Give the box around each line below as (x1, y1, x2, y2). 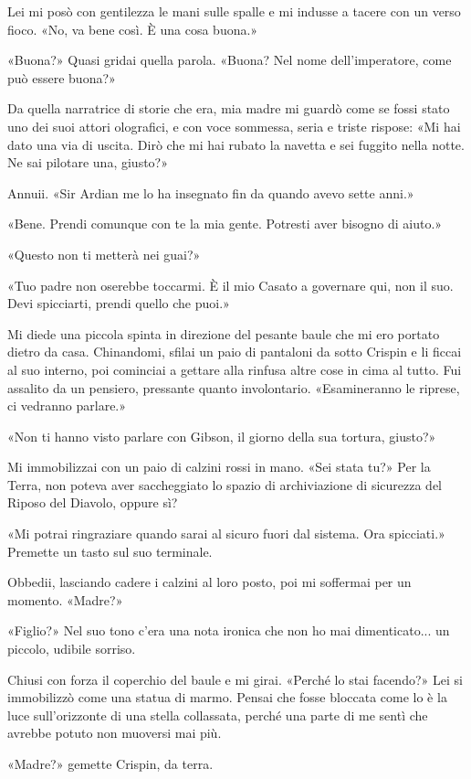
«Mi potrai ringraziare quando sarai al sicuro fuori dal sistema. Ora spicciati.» (7, 524, 445, 543)
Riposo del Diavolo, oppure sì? (7, 493, 178, 512)
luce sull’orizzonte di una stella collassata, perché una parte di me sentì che (7, 705, 428, 724)
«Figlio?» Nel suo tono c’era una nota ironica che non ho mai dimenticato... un (7, 621, 450, 640)
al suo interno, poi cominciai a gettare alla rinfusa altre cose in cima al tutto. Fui (7, 359, 462, 379)
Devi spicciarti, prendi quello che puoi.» (7, 293, 230, 313)
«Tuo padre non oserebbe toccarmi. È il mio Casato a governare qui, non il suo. (7, 275, 454, 294)
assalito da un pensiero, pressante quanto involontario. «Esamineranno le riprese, (7, 378, 460, 397)
